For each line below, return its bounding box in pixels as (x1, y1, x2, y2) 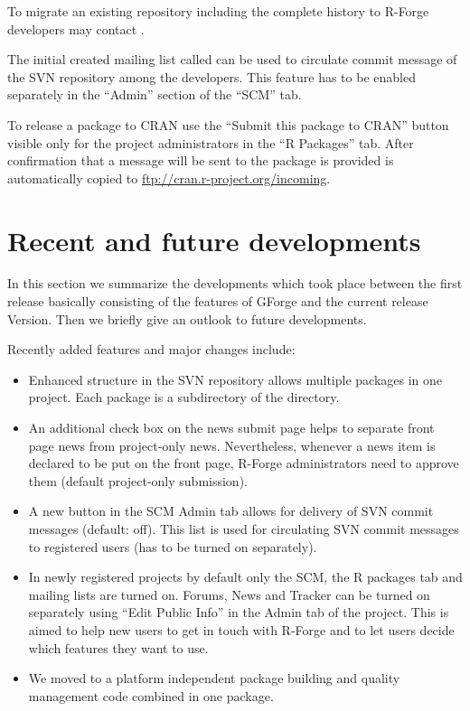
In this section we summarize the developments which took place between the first (7, 274, 463, 293)
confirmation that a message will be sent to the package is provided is (7, 151, 394, 170)
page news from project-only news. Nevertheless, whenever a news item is (28, 435, 436, 454)
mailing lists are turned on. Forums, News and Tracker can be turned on (28, 585, 430, 603)
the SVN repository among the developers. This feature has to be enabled (7, 67, 416, 86)
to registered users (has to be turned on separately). (28, 537, 317, 556)
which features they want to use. (28, 638, 209, 657)
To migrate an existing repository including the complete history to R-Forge (7, 2, 429, 20)
